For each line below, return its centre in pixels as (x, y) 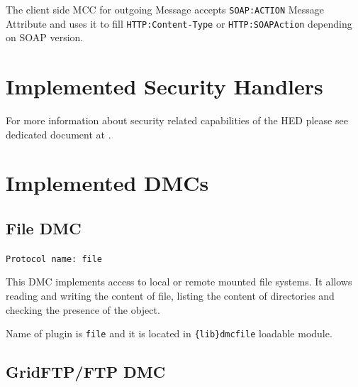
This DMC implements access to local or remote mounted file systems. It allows (179, 282)
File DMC (44, 228)
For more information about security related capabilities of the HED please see (177, 120)
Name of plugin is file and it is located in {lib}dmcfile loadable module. (169, 333)
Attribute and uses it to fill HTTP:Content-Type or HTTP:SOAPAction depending (179, 23)
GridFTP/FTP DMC (86, 372)
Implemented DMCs (107, 183)
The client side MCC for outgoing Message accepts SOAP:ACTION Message (165, 9)
